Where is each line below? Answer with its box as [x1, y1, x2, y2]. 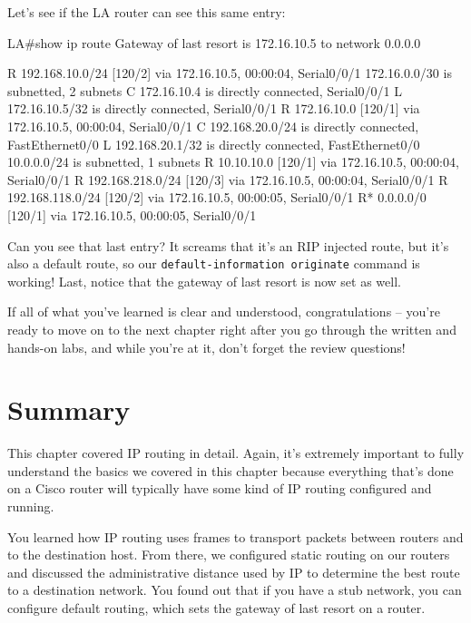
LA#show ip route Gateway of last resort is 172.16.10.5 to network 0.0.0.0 [7, 33, 421, 52]
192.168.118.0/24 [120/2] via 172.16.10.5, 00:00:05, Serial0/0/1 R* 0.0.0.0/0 [7, 188, 427, 207]
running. [7, 497, 54, 516]
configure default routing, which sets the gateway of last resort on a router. [7, 599, 426, 618]
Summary [7, 391, 131, 428]
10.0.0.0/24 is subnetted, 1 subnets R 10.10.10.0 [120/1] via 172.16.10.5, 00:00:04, [7, 152, 459, 171]
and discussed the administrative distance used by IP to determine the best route [7, 562, 460, 581]
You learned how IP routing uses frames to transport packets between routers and [7, 527, 464, 546]
